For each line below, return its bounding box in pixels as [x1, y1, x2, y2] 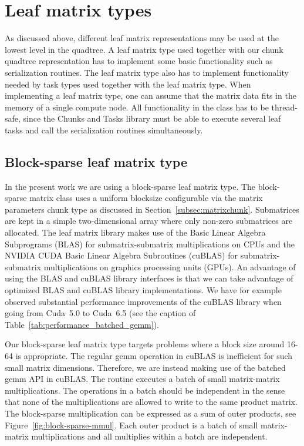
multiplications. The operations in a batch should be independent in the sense [5, 384, 285, 396]
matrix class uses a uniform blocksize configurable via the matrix [29, 192, 263, 204]
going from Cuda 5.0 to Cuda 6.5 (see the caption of [5, 307, 196, 319]
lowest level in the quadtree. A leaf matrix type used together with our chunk [5, 43, 283, 55]
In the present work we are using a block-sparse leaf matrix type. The [5, 180, 256, 192]
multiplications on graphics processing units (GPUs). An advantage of [43, 260, 296, 273]
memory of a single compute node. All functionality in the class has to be [5, 100, 269, 113]
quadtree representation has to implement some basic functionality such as [5, 55, 273, 67]
